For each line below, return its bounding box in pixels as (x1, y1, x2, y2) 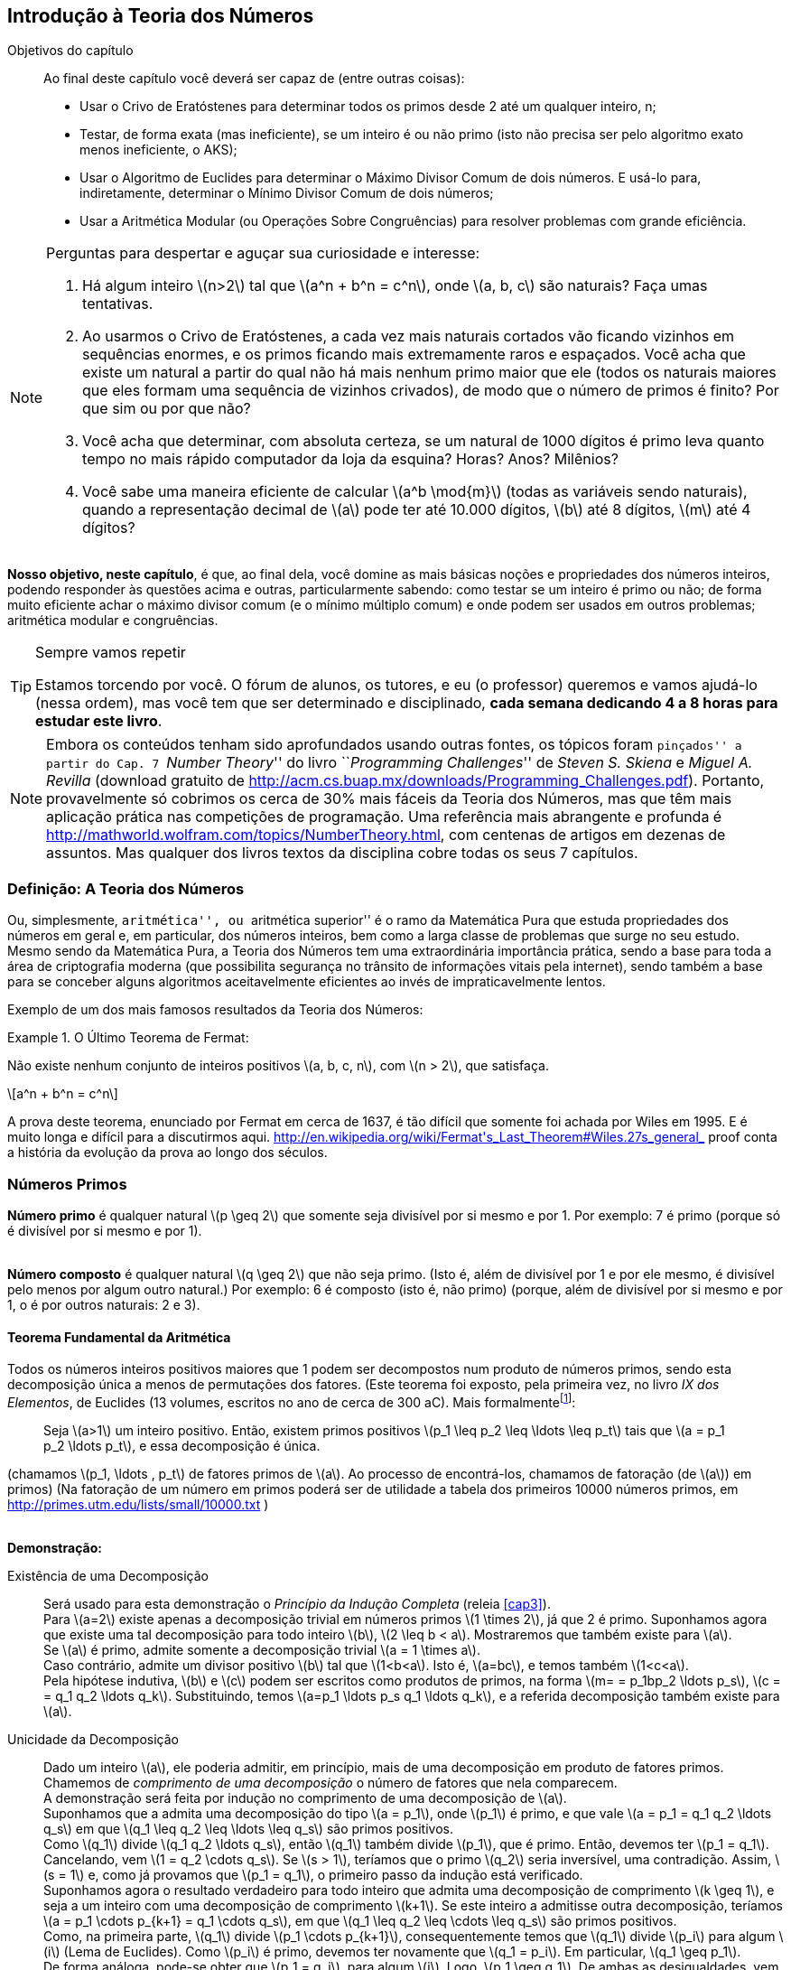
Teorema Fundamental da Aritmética (7, 1329, 231, 1345)
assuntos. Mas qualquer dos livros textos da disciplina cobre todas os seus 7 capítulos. (46, 844, 638, 863)
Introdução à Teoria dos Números (7, 5, 314, 27)
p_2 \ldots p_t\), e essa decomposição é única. (43, 1437, 321, 1453)
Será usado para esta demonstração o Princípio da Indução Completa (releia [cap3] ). (43, 1595, 551, 1611)
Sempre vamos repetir (35, 643, 186, 662)
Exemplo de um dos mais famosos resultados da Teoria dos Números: (7, 1002, 423, 1018)
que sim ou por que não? (82, 399, 251, 418)
